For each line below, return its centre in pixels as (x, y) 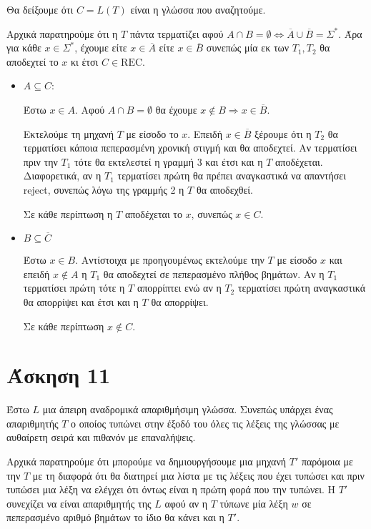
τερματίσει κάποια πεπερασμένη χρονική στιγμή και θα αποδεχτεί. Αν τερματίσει (190, 148)
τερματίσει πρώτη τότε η (74, 288)
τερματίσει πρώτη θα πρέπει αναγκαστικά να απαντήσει (232, 175)
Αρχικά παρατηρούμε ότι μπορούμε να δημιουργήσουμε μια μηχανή (147, 461)
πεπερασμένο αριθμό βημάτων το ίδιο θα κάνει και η (115, 517)
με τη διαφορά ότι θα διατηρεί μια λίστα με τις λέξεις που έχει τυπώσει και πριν (198, 475)
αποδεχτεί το (33, 61)
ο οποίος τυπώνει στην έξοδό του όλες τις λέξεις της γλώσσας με (205, 423)
